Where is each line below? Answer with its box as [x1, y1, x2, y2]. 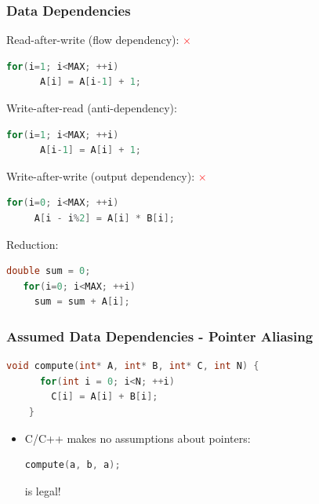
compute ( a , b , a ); [24, 459, 121, 471]
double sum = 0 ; [6, 265, 91, 277]
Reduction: [6, 236, 59, 252]
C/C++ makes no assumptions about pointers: [24, 429, 251, 446]
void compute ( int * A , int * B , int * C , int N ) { [6, 360, 259, 372]
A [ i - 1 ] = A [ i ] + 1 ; [39, 144, 142, 156]
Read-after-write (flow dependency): [6, 31, 179, 48]
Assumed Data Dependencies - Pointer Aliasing [6, 326, 314, 345]
